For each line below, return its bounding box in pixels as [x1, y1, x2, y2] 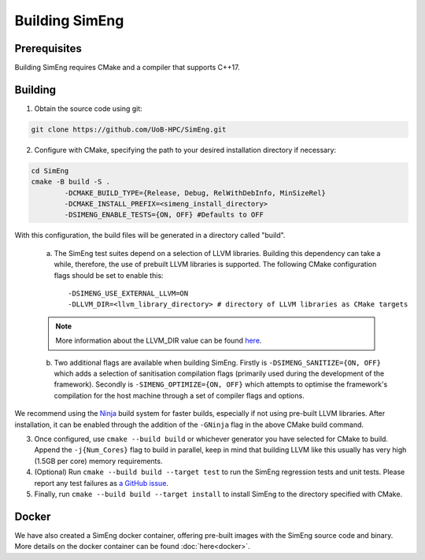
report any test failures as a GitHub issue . [34, 478, 169, 488]
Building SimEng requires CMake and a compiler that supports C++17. [14, 63, 240, 72]
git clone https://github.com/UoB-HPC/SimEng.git [31, 124, 227, 134]
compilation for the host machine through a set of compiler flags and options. [54, 391, 305, 400]
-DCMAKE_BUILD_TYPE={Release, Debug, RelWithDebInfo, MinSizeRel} [64, 188, 327, 197]
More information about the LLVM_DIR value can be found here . [55, 336, 262, 346]
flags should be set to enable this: [54, 270, 164, 280]
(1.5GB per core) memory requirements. [34, 456, 163, 465]
